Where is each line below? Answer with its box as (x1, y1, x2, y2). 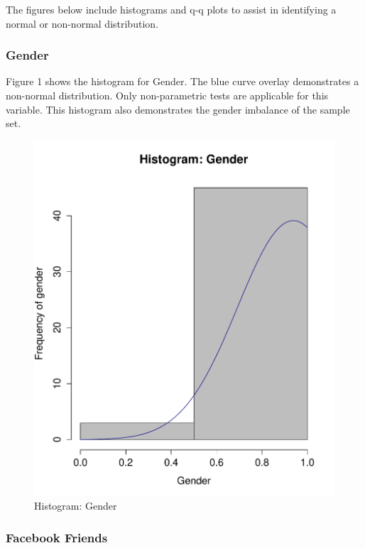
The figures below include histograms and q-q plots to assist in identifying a (6, 2, 337, 16)
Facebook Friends (6, 528, 108, 546)
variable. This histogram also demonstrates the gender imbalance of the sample (6, 102, 350, 116)
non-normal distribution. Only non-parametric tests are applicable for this (6, 88, 329, 102)
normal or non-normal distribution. (6, 16, 158, 31)
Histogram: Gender (34, 498, 117, 513)
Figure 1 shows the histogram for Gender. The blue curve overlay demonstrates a (6, 74, 359, 89)
